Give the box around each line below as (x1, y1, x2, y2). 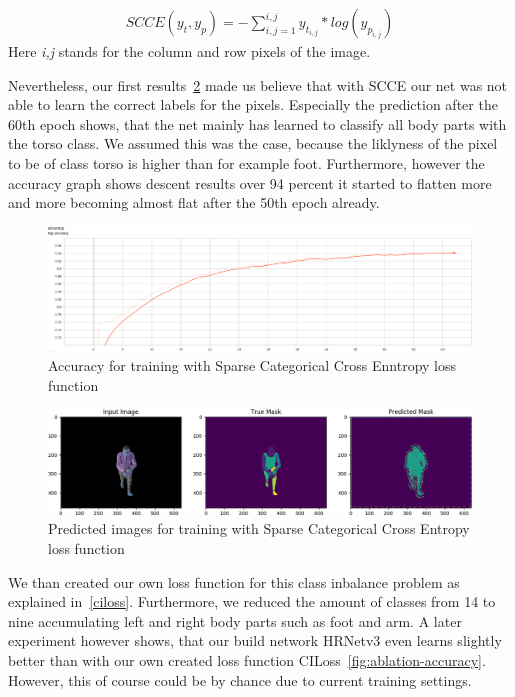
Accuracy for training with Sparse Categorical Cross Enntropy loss (48, 355, 457, 376)
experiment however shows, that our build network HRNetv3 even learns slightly (8, 630, 502, 651)
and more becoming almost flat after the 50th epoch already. (8, 192, 380, 213)
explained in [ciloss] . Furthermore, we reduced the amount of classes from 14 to (8, 591, 496, 612)
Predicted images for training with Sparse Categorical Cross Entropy (48, 518, 470, 539)
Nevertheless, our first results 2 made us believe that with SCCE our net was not (8, 74, 508, 95)
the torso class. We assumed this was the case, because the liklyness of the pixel (8, 133, 498, 154)
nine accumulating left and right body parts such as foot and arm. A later (8, 610, 462, 631)
